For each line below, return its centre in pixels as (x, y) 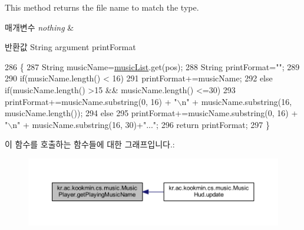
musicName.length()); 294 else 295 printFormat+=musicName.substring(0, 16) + (151, 113)
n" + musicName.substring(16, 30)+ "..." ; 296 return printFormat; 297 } (141, 124)
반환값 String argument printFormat (70, 47)
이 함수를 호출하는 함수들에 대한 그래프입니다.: (90, 144)
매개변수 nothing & (39, 27)
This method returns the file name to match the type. (102, 7)
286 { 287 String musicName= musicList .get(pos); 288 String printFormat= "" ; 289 (152, 66)
